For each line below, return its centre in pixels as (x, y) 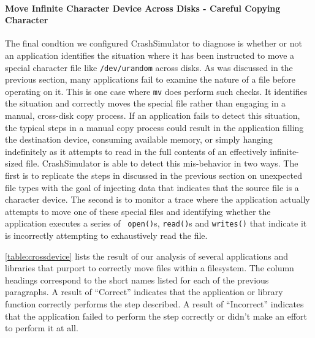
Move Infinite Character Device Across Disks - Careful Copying (143, 8)
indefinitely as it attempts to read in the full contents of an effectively (136, 151)
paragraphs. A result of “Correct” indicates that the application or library (144, 292)
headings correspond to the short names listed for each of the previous (137, 280)
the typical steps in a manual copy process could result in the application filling (154, 127)
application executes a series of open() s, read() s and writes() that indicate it (156, 223)
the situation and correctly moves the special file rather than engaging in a (146, 103)
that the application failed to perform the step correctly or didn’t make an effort (156, 316)
